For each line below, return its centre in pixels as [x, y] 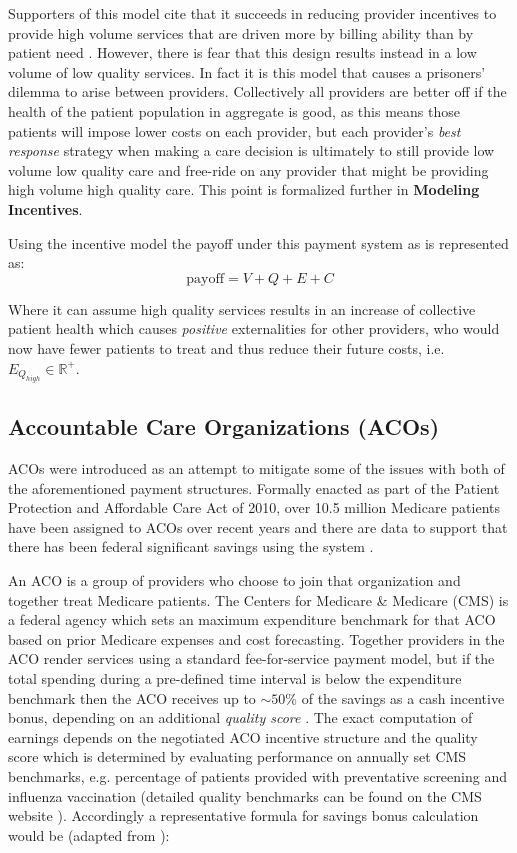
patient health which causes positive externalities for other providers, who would [254, 328]
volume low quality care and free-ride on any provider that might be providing [248, 169]
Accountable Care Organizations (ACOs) [224, 426]
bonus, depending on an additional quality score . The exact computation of [240, 717]
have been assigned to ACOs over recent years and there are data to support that [258, 526]
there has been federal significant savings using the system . [191, 546]
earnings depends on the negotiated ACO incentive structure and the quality [243, 736]
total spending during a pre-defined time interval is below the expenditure [235, 678]
